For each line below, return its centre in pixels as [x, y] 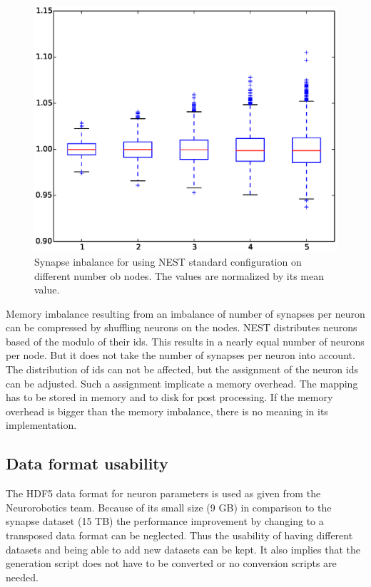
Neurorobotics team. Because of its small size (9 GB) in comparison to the [169, 507]
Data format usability [87, 463]
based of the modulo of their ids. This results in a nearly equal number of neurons [185, 341]
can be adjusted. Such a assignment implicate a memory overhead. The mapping [182, 383]
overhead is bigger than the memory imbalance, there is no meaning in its [167, 411]
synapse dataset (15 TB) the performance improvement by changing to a [165, 521]
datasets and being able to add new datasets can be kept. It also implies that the [183, 549]
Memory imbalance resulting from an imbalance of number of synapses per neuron [185, 313]
